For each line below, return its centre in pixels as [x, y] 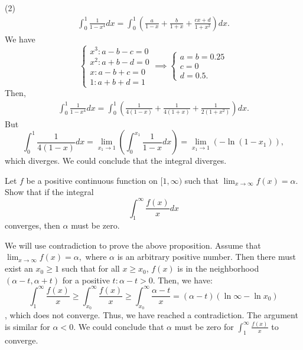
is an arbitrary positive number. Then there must [206, 257]
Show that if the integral [49, 192]
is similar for [27, 326]
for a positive [86, 280]
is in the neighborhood [218, 268]
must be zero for [204, 326]
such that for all [91, 268]
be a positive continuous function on [92, 180]
